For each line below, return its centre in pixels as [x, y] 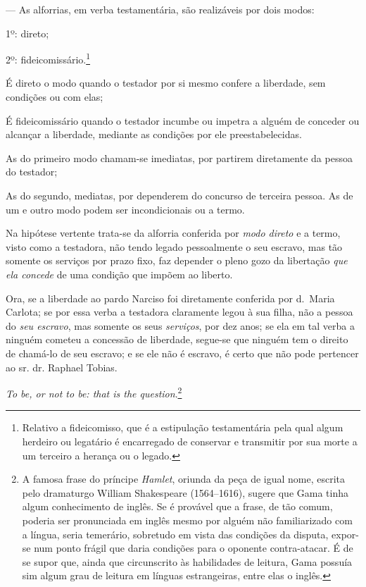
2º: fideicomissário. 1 [48, 58]
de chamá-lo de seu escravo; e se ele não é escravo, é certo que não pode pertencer [182, 353]
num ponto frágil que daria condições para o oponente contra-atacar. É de [194, 548]
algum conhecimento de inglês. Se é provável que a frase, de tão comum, [177, 506]
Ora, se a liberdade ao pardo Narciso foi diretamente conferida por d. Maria [170, 298]
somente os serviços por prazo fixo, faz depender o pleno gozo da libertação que [177, 260]
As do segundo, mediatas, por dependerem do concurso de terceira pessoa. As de [179, 195]
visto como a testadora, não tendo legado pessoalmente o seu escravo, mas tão [174, 246]
